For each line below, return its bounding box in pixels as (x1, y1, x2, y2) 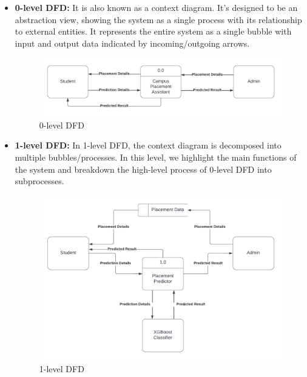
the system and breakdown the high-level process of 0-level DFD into (15, 162, 272, 175)
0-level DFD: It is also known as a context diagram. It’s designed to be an (15, 1, 298, 13)
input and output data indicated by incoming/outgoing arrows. (15, 36, 250, 49)
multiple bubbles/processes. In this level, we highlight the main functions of (15, 151, 297, 164)
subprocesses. (15, 175, 64, 187)
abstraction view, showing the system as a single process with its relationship (15, 13, 302, 25)
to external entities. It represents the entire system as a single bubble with (15, 25, 292, 38)
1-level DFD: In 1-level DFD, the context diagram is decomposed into (15, 139, 282, 152)
